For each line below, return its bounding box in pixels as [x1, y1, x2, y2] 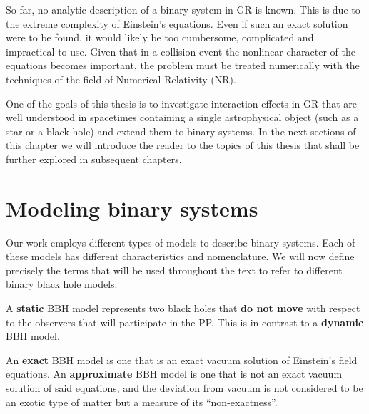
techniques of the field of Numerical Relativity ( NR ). [6, 71, 236, 86]
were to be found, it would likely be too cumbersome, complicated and [6, 30, 314, 45]
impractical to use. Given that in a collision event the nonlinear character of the [6, 43, 356, 58]
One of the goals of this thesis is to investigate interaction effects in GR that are [6, 95, 358, 110]
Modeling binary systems [6, 193, 258, 222]
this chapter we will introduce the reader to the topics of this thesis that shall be [6, 138, 360, 152]
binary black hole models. [6, 276, 118, 291]
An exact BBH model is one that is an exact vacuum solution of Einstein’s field [6, 352, 358, 367]
